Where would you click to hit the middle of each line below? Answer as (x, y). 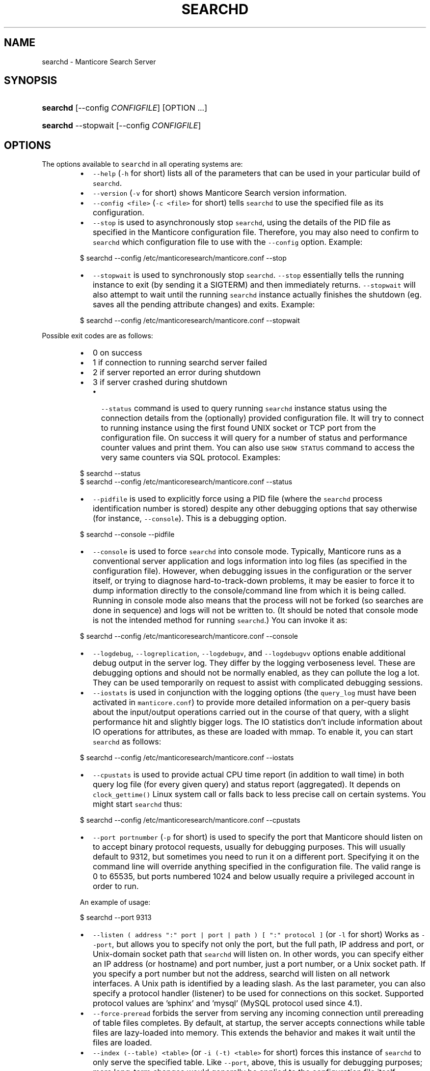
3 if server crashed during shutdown (160, 382)
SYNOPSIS (31, 81)
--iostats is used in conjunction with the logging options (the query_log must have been (255, 693)
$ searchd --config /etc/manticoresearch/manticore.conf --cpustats (190, 820)
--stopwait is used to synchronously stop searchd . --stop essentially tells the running (248, 275)
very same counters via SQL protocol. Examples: (191, 458)
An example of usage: (115, 902)
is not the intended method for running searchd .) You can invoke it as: (220, 620)
